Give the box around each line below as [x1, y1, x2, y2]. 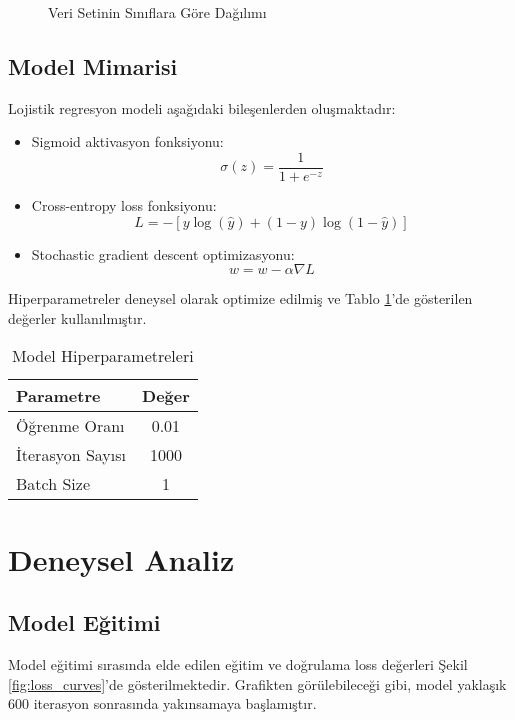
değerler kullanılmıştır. [8, 307, 147, 328]
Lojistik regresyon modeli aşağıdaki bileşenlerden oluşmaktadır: [8, 97, 396, 118]
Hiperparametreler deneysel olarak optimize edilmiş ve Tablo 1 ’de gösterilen [8, 288, 473, 309]
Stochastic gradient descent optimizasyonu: [31, 243, 295, 264]
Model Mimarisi [8, 50, 178, 81]
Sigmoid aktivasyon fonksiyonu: [31, 131, 224, 152]
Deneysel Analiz [8, 538, 235, 579]
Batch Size [16, 472, 90, 496]
